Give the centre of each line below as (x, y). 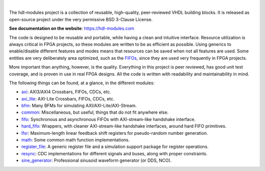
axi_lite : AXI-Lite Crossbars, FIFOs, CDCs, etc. (68, 98)
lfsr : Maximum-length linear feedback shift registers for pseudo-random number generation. (115, 133)
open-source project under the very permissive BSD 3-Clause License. (81, 19)
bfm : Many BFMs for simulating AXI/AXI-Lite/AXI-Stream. (79, 106)
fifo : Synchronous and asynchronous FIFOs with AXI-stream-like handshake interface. (108, 119)
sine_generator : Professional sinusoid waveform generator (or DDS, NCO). (96, 160)
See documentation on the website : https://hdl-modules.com (72, 28)
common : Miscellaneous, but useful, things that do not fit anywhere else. (95, 112)
